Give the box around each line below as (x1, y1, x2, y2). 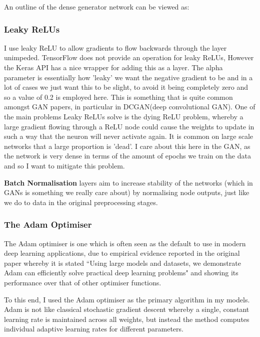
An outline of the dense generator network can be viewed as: (4, 2, 189, 12)
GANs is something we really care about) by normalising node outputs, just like (4, 187, 249, 198)
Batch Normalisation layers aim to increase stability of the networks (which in (4, 177, 253, 188)
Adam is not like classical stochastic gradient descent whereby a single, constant (4, 304, 249, 314)
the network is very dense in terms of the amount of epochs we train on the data (4, 150, 251, 161)
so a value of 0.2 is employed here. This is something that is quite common (4, 91, 233, 102)
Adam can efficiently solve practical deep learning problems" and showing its (4, 267, 238, 278)
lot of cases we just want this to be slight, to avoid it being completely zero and (4, 82, 248, 92)
